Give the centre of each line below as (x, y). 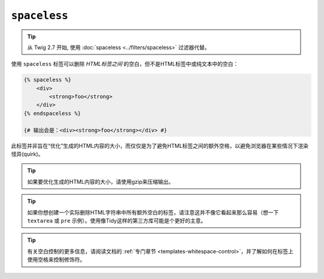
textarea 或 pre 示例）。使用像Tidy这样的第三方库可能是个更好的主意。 (117, 220)
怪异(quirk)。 (27, 154)
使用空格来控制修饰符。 (56, 260)
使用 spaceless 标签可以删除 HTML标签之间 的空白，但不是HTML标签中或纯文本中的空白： (125, 64)
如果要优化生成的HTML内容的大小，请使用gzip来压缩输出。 (100, 181)
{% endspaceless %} (52, 113)
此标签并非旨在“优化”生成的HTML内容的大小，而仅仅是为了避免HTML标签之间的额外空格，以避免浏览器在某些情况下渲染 (160, 145)
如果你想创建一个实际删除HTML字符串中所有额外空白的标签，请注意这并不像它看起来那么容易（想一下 (153, 212)
